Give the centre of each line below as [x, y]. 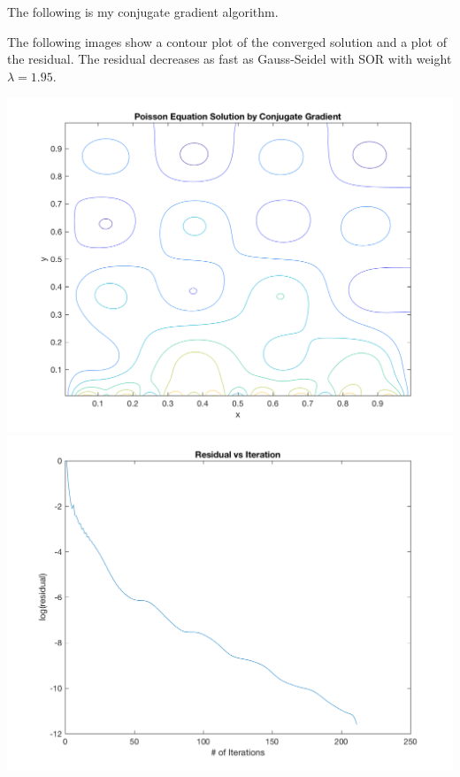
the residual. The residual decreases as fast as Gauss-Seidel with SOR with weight [230, 59]
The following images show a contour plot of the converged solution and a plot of [227, 41]
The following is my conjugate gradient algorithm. [143, 12]
